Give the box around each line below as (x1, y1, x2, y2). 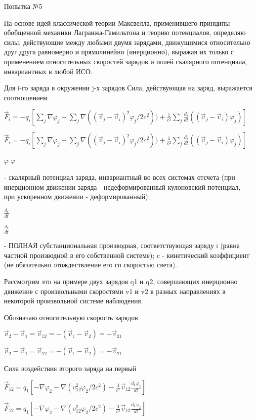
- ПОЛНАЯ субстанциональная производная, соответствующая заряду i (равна (4, 240, 240, 251)
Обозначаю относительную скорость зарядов (4, 312, 138, 322)
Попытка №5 (4, 1, 43, 11)
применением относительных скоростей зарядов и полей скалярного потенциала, (4, 56, 247, 66)
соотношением (4, 92, 47, 102)
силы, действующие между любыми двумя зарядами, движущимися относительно (4, 37, 251, 47)
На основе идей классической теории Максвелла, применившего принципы (4, 17, 230, 28)
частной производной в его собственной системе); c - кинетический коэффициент (4, 250, 250, 260)
